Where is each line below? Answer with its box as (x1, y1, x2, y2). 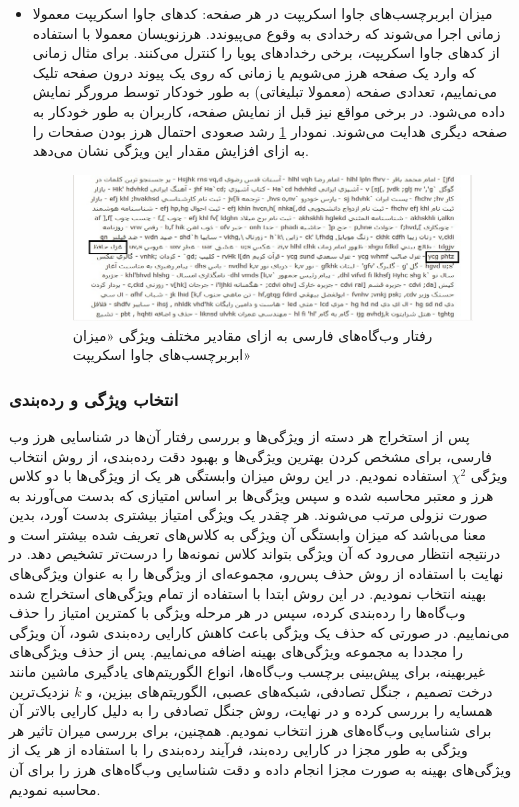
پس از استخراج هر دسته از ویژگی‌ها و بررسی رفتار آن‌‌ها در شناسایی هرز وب (9, 425, 470, 446)
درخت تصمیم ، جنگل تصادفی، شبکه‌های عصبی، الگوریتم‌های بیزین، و (86, 680, 493, 701)
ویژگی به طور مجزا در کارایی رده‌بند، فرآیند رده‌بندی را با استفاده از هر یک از (9, 739, 468, 760)
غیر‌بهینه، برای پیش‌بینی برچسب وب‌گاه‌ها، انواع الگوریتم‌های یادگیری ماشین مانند (9, 661, 486, 682)
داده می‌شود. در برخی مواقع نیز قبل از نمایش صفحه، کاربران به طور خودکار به (32, 100, 506, 121)
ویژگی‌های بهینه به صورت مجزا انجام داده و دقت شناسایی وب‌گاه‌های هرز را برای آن (9, 759, 512, 779)
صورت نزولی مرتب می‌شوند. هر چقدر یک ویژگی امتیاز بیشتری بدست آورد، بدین (9, 504, 488, 525)
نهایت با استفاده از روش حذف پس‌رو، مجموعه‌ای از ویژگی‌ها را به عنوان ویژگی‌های (9, 563, 504, 584)
